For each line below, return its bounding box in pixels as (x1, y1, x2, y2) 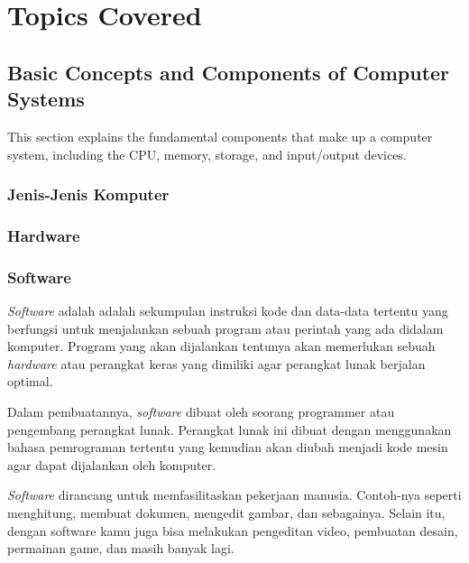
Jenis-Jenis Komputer (7, 183, 170, 206)
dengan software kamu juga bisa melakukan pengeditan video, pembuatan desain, (7, 521, 458, 540)
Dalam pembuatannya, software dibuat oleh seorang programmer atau (7, 402, 395, 421)
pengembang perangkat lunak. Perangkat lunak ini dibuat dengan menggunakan (7, 420, 452, 438)
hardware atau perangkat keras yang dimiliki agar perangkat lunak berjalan (7, 354, 426, 373)
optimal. (7, 372, 53, 391)
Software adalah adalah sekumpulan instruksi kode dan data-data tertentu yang (7, 301, 448, 320)
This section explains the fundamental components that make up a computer (7, 126, 433, 145)
